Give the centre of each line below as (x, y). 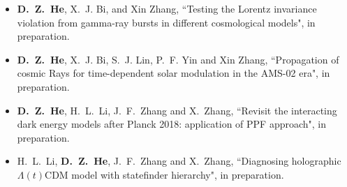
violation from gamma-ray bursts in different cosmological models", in (166, 22)
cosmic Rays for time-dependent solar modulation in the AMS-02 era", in (173, 73)
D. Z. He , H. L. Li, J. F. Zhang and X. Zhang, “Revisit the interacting (177, 110)
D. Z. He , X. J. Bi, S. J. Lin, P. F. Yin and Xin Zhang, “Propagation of (178, 59)
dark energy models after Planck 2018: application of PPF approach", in (172, 124)
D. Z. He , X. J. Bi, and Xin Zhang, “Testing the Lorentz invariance (167, 8)
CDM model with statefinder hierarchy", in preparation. (164, 174)
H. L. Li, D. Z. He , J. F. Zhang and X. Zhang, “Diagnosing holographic (179, 161)
